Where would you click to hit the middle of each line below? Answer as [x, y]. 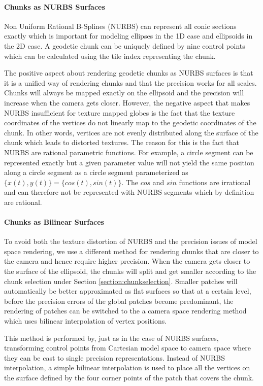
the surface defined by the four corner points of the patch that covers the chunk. [129, 377]
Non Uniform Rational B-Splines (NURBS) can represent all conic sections [120, 26]
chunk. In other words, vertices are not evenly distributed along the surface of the [131, 132]
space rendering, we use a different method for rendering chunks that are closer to [131, 251]
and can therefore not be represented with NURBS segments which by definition [129, 192]
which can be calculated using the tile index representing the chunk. [110, 56]
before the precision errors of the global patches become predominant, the [119, 301]
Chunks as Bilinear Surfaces [54, 222]
